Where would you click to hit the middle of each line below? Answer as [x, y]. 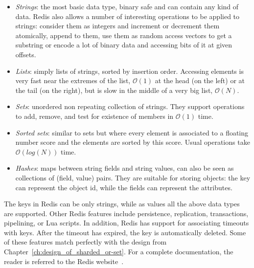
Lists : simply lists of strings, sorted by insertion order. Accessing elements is [129, 71]
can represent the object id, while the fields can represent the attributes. [124, 187]
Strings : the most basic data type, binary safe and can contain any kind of [127, 6]
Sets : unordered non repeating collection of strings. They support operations [130, 106]
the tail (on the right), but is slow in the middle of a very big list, [114, 90]
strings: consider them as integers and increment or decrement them [117, 26]
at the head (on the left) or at [200, 80]
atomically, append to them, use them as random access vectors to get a [124, 35]
